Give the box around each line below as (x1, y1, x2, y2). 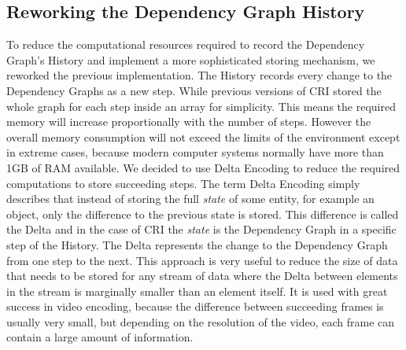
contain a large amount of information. (6, 329, 194, 345)
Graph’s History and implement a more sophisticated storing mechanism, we (6, 51, 375, 68)
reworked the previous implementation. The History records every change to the (6, 67, 393, 83)
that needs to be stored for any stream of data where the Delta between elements (6, 267, 398, 284)
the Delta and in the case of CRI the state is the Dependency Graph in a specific (6, 221, 397, 238)
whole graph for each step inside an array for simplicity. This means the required (6, 98, 396, 114)
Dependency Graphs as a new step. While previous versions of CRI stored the (6, 82, 382, 98)
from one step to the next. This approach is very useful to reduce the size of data (6, 252, 398, 268)
